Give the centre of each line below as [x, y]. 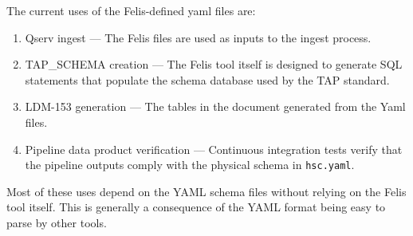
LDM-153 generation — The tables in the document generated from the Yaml [215, 106]
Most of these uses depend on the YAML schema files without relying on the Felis [206, 191]
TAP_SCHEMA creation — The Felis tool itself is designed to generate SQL [214, 64]
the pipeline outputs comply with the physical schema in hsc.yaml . [190, 165]
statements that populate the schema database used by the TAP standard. [207, 79]
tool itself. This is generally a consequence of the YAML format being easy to [196, 207]
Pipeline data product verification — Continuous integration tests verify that [214, 149]
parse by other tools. [57, 222]
